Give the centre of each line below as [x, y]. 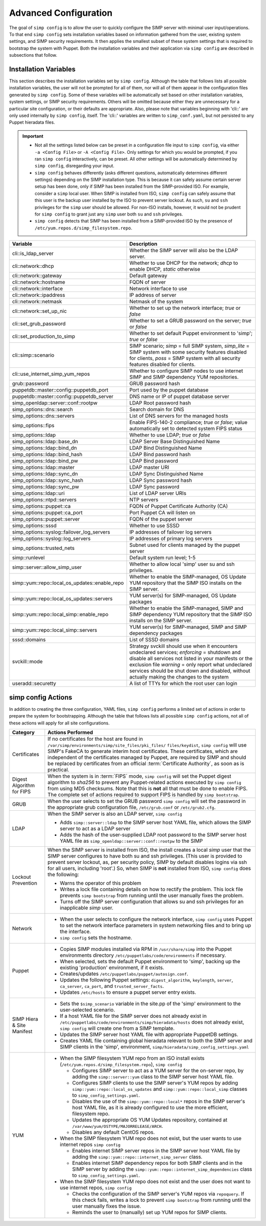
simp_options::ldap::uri [38, 493]
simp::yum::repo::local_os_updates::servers [62, 599]
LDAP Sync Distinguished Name [166, 474]
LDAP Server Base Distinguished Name [175, 441]
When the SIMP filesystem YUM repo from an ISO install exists [132, 1058]
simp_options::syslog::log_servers [51, 539]
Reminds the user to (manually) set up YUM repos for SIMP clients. [150, 1212]
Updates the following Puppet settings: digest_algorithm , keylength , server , [147, 980]
